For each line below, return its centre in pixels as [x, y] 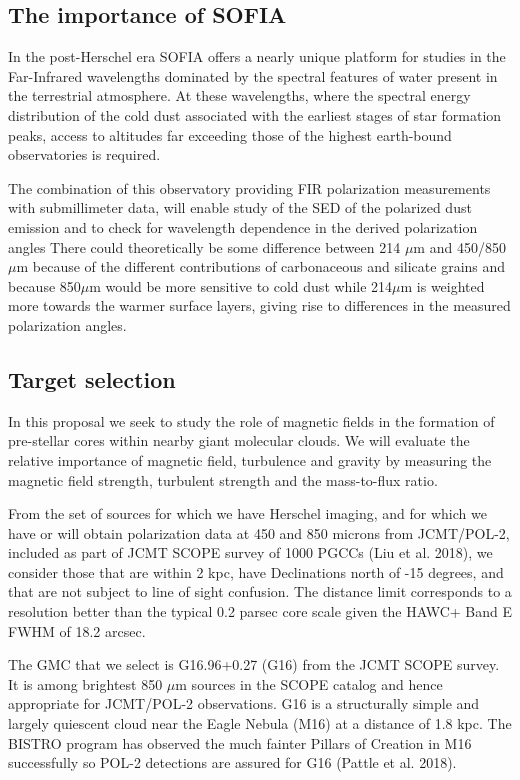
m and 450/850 [459, 246]
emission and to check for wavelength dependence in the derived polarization [243, 226]
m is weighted [442, 285]
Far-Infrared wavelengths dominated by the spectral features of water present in [253, 75]
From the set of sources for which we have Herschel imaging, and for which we [247, 513]
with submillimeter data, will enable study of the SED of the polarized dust [240, 207]
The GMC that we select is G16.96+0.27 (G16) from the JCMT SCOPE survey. [254, 664]
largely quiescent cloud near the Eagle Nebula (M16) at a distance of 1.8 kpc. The [260, 723]
